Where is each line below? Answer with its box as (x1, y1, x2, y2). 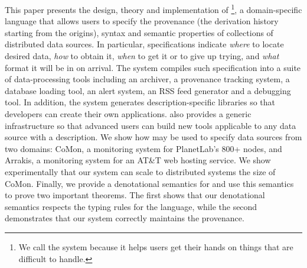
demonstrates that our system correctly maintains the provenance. (5, 212, 244, 224)
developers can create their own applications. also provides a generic (5, 108, 252, 120)
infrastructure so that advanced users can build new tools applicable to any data (5, 119, 296, 131)
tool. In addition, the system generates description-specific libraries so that (5, 96, 276, 108)
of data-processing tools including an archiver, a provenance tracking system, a (5, 73, 290, 85)
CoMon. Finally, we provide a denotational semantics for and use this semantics (5, 177, 294, 189)
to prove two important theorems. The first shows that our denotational (5, 189, 265, 201)
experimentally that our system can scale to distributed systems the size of (5, 165, 276, 177)
